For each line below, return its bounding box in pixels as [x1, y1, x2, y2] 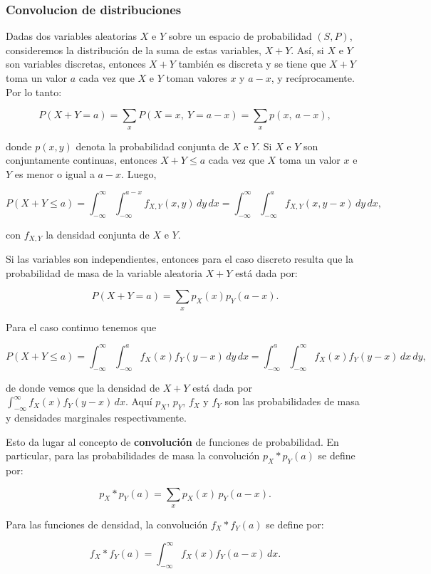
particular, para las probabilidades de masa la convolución [6, 448, 260, 463]
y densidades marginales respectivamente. [6, 409, 187, 424]
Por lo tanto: [6, 84, 62, 99]
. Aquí [125, 394, 152, 409]
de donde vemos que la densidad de [6, 380, 160, 395]
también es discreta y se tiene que [178, 56, 326, 71]
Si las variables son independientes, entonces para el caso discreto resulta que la [6, 251, 354, 266]
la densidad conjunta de [46, 226, 150, 241]
